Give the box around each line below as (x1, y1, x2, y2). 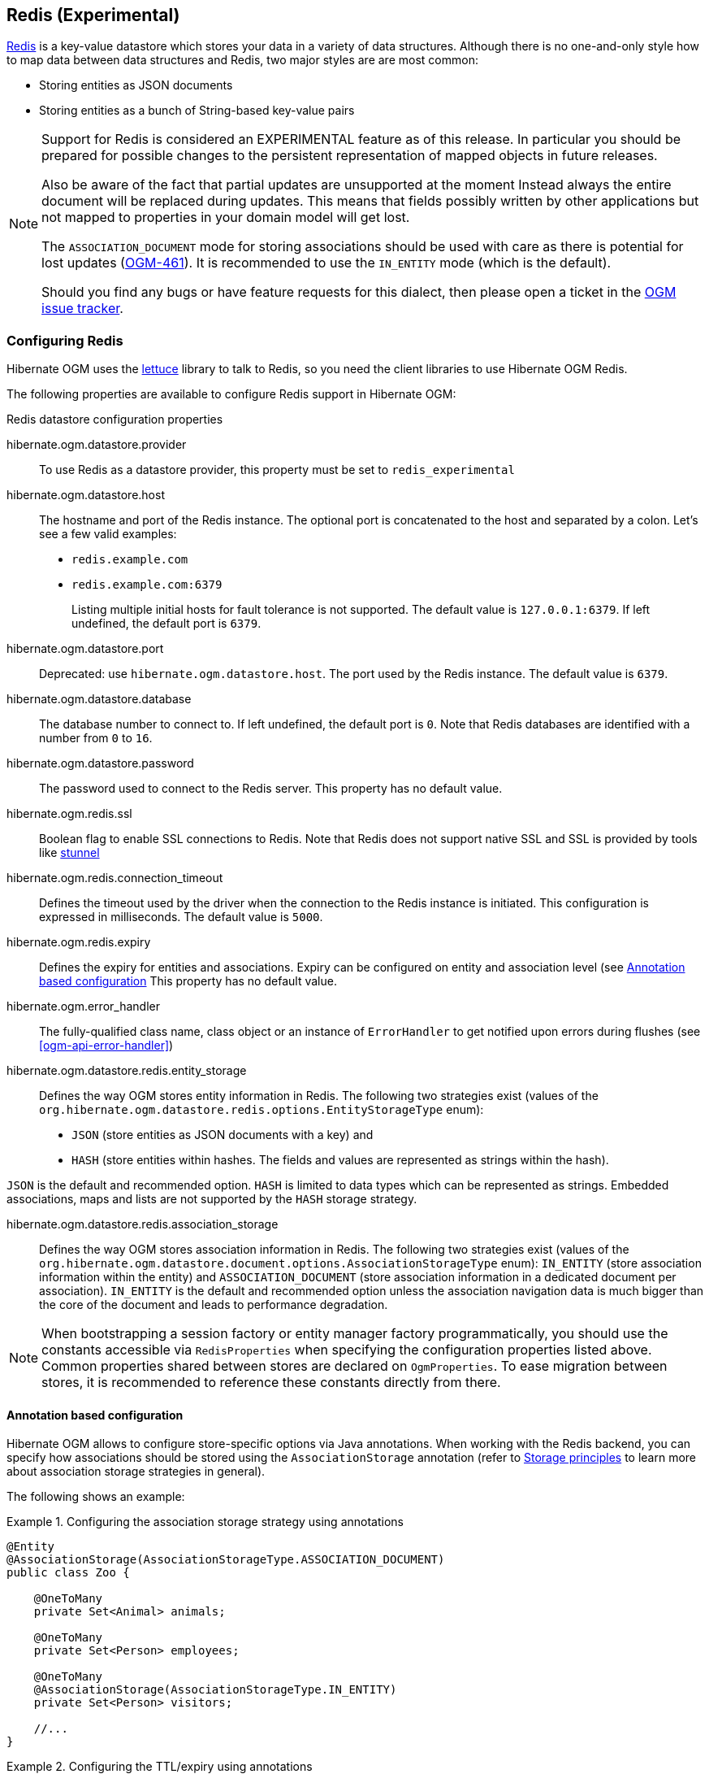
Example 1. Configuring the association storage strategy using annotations (6, 1515, 404, 1529)
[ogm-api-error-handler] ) (39, 1038, 174, 1053)
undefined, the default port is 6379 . (71, 616, 262, 631)
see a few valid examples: (39, 527, 177, 541)
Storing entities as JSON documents (39, 78, 233, 93)
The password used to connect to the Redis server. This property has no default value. (39, 781, 503, 796)
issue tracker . (41, 300, 123, 317)
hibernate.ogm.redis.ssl (6, 807, 132, 821)
